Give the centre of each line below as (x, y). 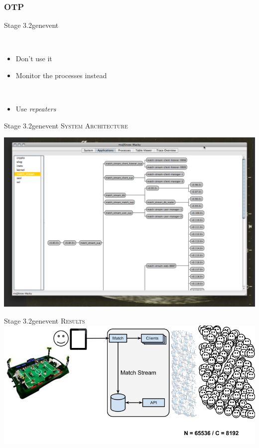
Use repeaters (36, 109)
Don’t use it (34, 58)
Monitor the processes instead (61, 75)
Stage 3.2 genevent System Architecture (66, 125)
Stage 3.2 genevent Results (45, 320)
